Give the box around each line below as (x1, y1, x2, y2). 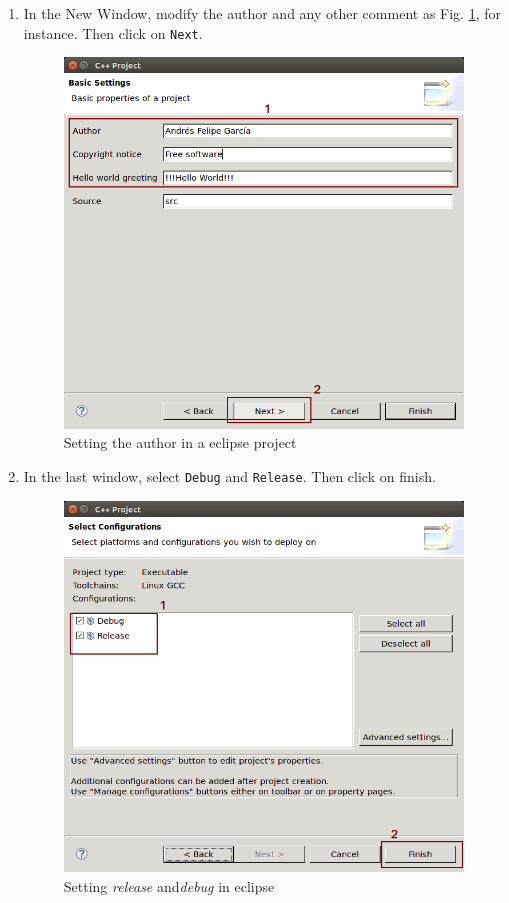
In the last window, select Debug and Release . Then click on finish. (23, 466, 436, 487)
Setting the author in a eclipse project (63, 432, 297, 453)
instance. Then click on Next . (23, 22, 203, 43)
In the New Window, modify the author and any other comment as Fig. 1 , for (23, 3, 501, 23)
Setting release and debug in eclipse (63, 875, 275, 896)
